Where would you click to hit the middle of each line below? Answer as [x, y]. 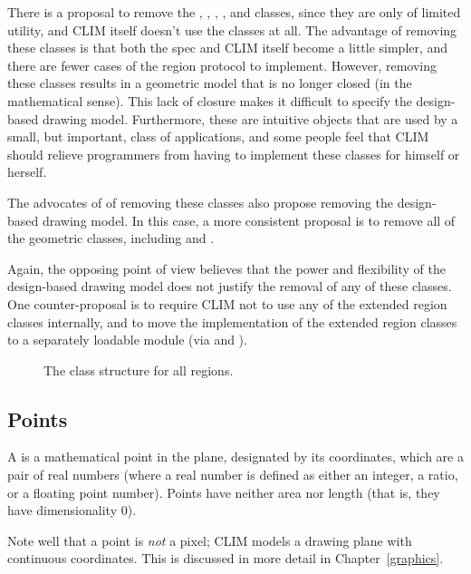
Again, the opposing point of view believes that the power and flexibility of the [227, 268]
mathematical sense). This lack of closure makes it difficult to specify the [210, 100]
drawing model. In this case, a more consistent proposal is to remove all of [249, 220]
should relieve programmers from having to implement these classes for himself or [234, 154]
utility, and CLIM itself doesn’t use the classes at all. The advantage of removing [232, 29]
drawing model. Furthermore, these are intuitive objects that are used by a [250, 118]
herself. [27, 172]
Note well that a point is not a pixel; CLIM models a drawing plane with [210, 540]
